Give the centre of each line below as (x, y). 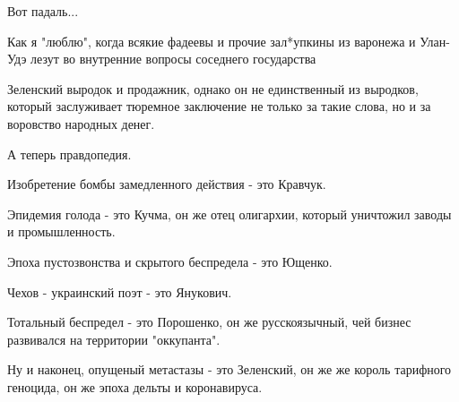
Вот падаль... (43, 11)
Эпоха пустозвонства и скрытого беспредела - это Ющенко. (170, 261)
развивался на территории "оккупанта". (114, 339)
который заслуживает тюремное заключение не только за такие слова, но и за (219, 106)
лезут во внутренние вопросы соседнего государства (173, 59)
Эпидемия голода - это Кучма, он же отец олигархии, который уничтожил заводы (229, 214)
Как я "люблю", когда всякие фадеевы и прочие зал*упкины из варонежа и (212, 41)
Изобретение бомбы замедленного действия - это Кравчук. (167, 184)
